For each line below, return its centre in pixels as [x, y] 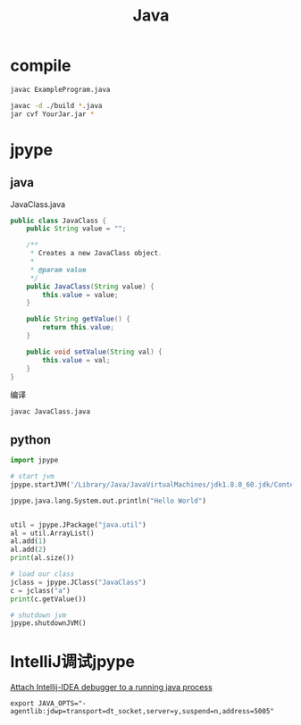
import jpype [34, 461]
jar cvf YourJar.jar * [52, 114]
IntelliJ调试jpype [73, 662]
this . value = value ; [80, 295]
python [31, 440]
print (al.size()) [42, 558]
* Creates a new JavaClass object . [96, 254]
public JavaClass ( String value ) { [90, 287]
